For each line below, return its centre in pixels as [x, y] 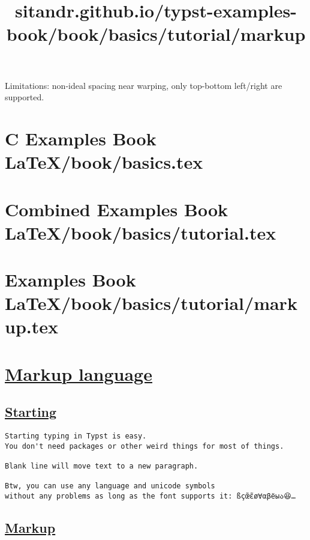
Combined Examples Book [117, 209]
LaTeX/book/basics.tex [104, 162]
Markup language [79, 373]
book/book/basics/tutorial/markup [156, 34]
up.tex [31, 326]
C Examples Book [81, 138]
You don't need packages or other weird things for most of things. [145, 446]
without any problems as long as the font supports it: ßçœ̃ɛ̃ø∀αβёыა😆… [150, 496]
